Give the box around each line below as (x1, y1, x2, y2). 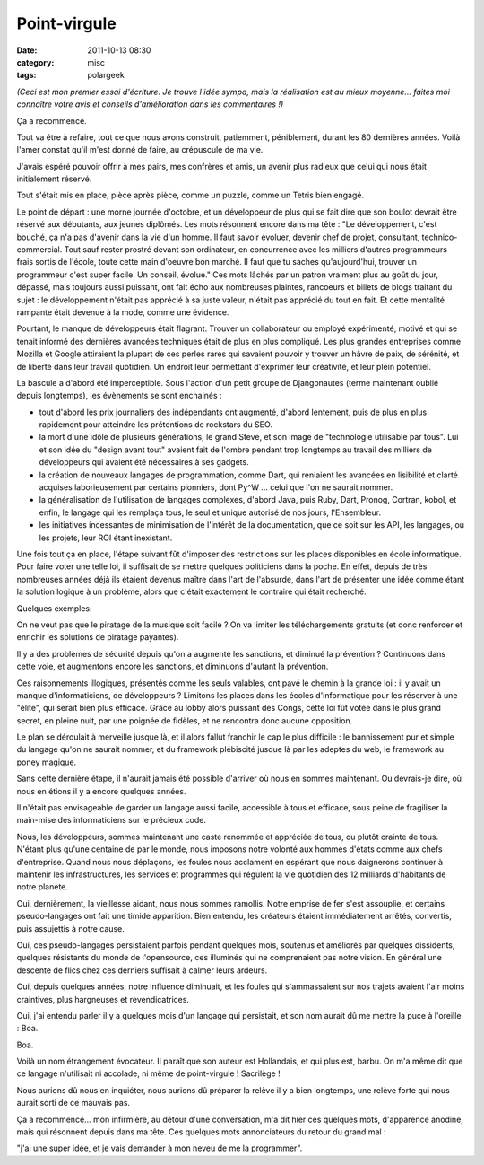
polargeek (87, 70, 125, 81)
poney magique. (16, 757, 77, 767)
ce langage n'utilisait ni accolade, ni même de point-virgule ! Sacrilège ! (16, 1068, 281, 1079)
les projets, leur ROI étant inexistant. (39, 532, 173, 543)
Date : (16, 45, 38, 56)
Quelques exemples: (16, 602, 93, 614)
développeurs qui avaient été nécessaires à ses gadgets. (39, 457, 250, 468)
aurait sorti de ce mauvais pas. (16, 1098, 130, 1108)
